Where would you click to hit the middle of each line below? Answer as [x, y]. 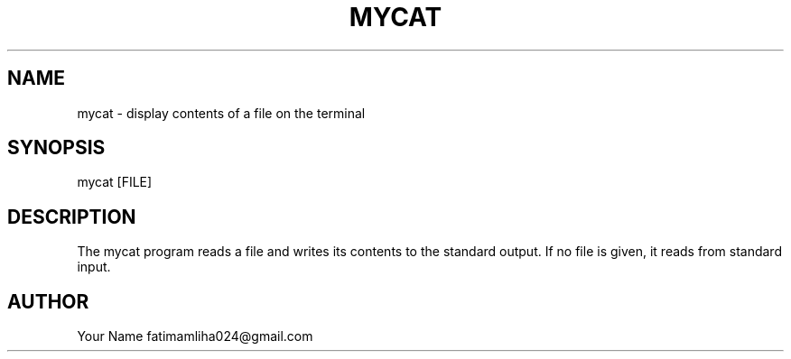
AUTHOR [48, 301]
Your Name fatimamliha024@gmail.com [195, 336]
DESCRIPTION [72, 216]
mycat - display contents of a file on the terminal [221, 113]
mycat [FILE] [115, 182]
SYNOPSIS [56, 148]
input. [94, 267]
